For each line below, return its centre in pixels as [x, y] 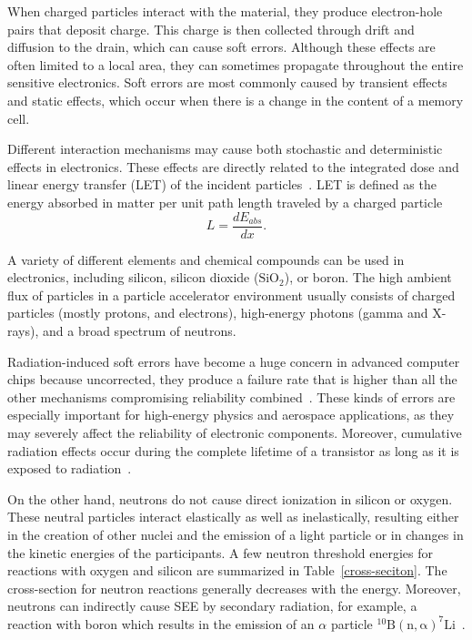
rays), [23, 330]
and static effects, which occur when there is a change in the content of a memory [236, 100]
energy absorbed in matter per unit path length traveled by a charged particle [225, 202]
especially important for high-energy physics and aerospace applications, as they [231, 415]
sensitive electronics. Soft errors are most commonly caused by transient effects [227, 82]
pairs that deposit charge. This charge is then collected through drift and [211, 29]
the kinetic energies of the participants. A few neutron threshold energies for [220, 552]
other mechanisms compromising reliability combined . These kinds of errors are [231, 396]
